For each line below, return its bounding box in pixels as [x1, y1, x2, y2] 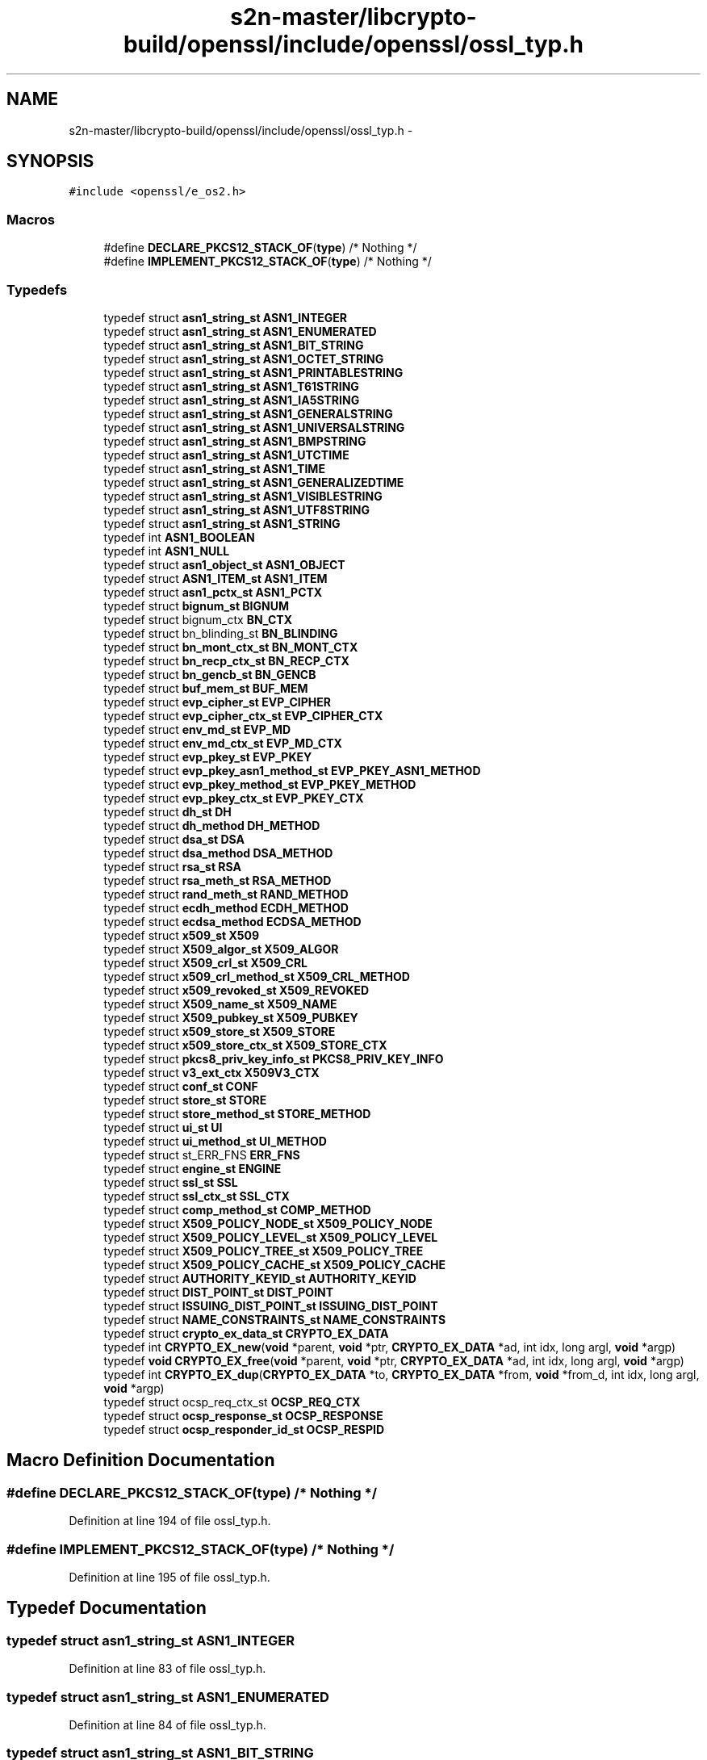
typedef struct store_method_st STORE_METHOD [103, 1106, 371, 1121]
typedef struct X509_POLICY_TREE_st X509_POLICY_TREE [103, 1243, 424, 1258]
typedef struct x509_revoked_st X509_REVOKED [103, 983, 370, 997]
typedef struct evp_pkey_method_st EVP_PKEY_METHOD [103, 777, 416, 791]
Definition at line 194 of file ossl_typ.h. [69, 1514, 271, 1528]
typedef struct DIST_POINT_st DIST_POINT [103, 1284, 334, 1299]
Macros [6, 211, 55, 228]
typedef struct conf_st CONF [103, 1079, 258, 1093]
